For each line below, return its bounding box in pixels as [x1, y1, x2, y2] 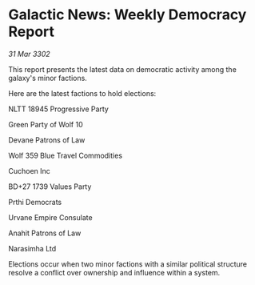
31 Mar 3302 [8, 49, 50, 58]
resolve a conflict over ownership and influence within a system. [8, 267, 221, 277]
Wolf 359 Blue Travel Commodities [8, 151, 122, 160]
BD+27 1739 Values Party [8, 182, 92, 191]
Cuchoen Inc [8, 166, 50, 175]
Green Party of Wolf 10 [8, 119, 83, 129]
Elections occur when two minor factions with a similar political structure [8, 259, 248, 269]
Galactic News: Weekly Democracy [8, 6, 247, 24]
